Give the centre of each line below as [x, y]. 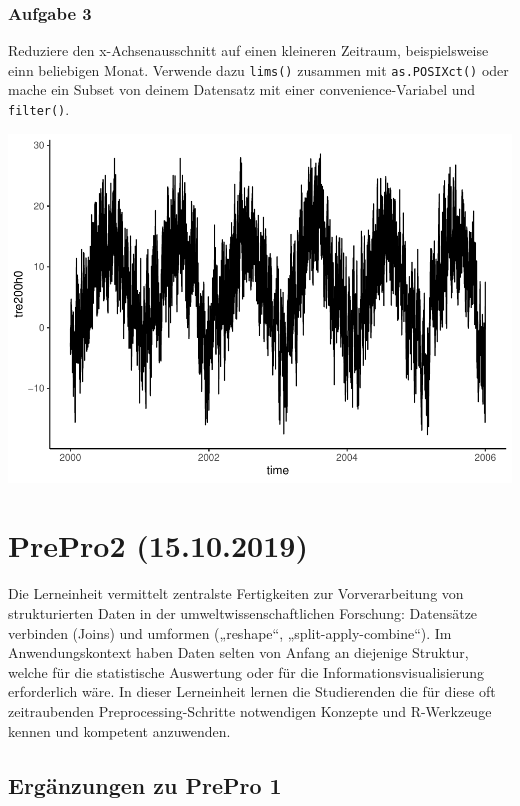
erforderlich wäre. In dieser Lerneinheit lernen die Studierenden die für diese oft [252, 691]
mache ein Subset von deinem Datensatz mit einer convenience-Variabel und [242, 89]
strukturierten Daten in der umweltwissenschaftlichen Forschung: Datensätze [243, 612]
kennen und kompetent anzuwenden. [119, 730]
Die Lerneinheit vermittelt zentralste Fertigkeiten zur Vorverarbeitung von [236, 593]
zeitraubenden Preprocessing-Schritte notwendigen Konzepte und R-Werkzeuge [250, 710]
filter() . [39, 109]
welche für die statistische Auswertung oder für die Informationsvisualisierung [246, 671]
